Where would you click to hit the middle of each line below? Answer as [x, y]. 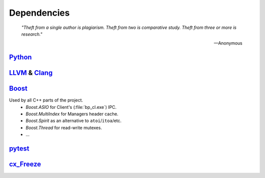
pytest [19, 149]
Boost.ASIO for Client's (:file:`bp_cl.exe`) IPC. [71, 107]
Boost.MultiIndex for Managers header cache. [72, 114]
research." [32, 34]
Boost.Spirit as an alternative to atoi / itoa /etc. [74, 121]
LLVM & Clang [31, 73]
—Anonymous [228, 43]
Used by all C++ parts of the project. [46, 100]
